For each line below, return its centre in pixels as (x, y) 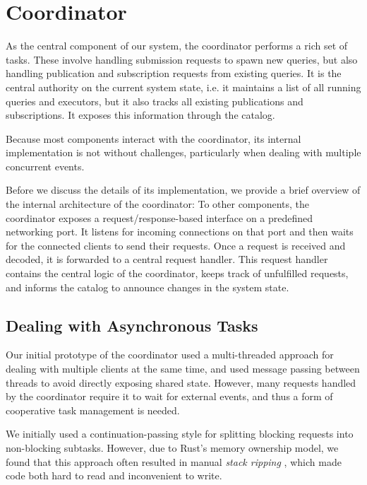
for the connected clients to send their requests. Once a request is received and (176, 245)
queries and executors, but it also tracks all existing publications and (155, 101)
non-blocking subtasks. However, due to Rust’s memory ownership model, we (172, 447)
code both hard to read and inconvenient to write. (114, 475)
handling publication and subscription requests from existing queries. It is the (174, 73)
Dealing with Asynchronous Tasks (132, 325)
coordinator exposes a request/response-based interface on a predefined (160, 217)
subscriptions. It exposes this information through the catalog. (140, 115)
